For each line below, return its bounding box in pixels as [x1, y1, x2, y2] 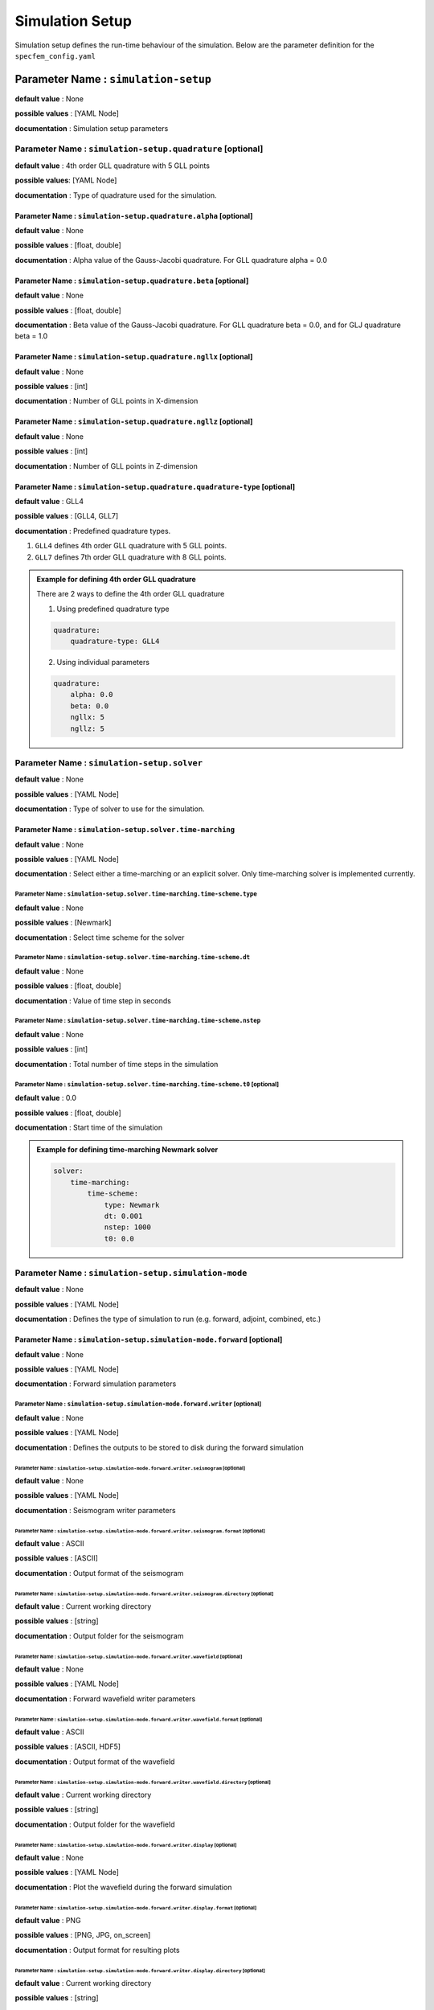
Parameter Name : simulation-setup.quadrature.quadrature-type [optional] [14, 482, 296, 491]
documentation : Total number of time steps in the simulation [14, 1059, 219, 1069]
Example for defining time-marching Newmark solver [36, 1145, 219, 1155]
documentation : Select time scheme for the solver [14, 933, 185, 942]
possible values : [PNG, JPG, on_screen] [14, 1930, 151, 1940]
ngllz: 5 [70, 724, 104, 733]
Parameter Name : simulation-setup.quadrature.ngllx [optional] [14, 352, 253, 362]
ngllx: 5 [70, 712, 104, 722]
